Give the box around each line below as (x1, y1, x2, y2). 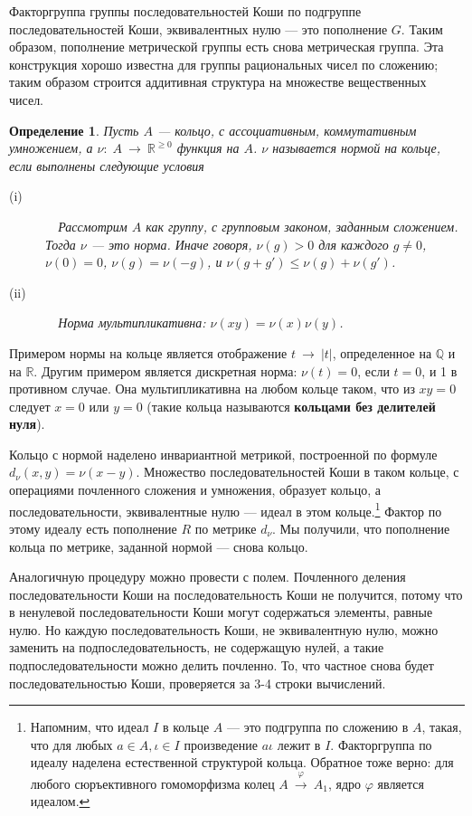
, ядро (327, 773, 362, 792)
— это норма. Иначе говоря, (90, 234, 252, 253)
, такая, (421, 717, 462, 736)
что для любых (30, 735, 113, 754)
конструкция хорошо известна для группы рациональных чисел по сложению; (9, 54, 439, 73)
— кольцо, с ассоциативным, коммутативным (157, 120, 417, 139)
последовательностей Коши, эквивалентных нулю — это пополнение (9, 19, 388, 38)
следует (9, 396, 51, 415)
